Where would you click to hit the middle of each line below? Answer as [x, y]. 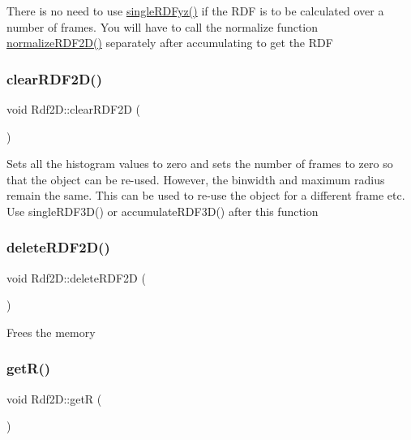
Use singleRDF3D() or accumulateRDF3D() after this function [163, 211]
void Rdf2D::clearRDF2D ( [73, 109]
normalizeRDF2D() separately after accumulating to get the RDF [170, 43]
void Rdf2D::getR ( [54, 398]
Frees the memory [51, 332]
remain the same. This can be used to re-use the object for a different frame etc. [206, 195]
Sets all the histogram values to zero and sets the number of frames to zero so [200, 164]
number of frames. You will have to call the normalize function [163, 26]
